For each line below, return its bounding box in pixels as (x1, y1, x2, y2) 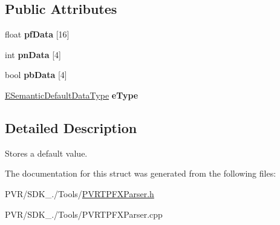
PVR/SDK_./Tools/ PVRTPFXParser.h (5, 187, 154, 200)
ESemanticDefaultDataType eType (5, 88, 138, 101)
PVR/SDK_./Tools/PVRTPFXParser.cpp (5, 207, 163, 220)
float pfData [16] (5, 28, 70, 41)
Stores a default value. (5, 146, 88, 159)
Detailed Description (5, 118, 137, 137)
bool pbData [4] (5, 68, 67, 81)
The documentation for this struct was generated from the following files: (5, 167, 276, 180)
